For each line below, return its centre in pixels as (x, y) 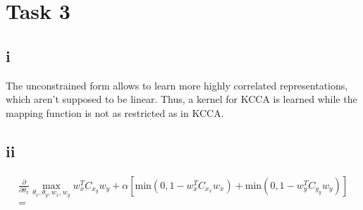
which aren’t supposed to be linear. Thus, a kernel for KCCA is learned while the (181, 99)
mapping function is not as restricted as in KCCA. (115, 112)
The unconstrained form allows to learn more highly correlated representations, (177, 85)
